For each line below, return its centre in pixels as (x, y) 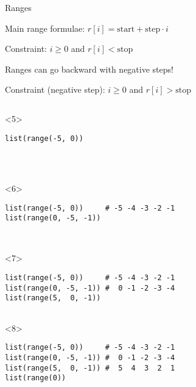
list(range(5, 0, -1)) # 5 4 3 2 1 (90, 368)
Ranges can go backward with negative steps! (89, 69)
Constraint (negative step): (55, 89)
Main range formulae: (45, 28)
